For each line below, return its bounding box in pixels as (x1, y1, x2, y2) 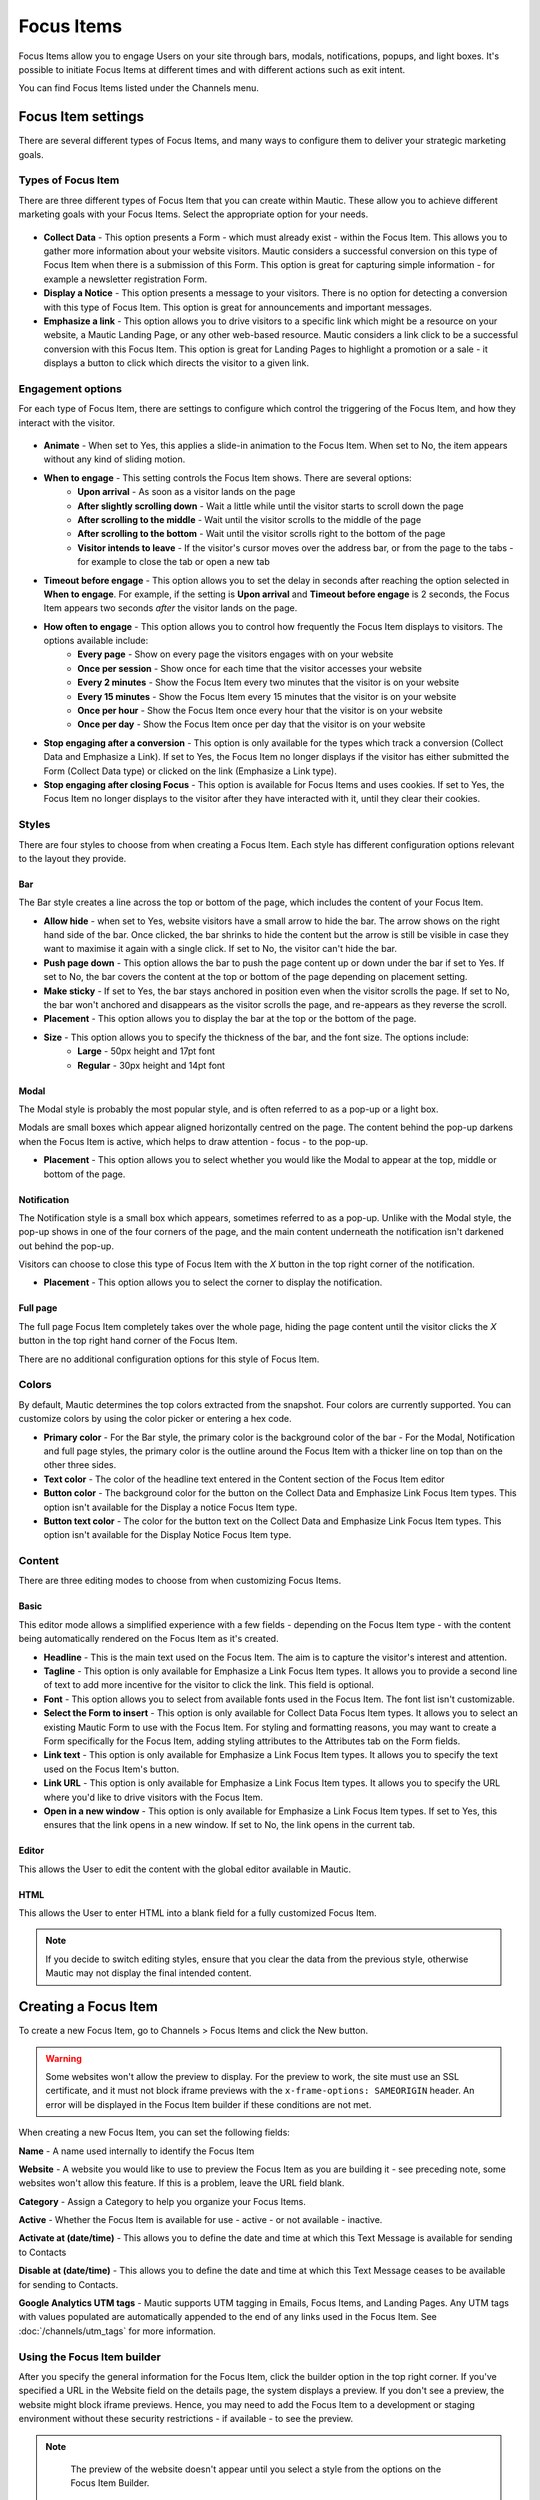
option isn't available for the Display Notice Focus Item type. (43, 1529, 292, 1541)
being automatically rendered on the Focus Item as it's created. (18, 1633, 279, 1645)
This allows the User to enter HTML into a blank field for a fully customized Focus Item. (18, 1907, 377, 1919)
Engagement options (18, 381, 122, 395)
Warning (45, 2052, 82, 2064)
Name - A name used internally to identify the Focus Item (18, 2145, 255, 2157)
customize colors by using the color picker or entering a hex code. (18, 1413, 292, 1425)
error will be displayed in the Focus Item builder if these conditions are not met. (45, 2098, 372, 2110)
